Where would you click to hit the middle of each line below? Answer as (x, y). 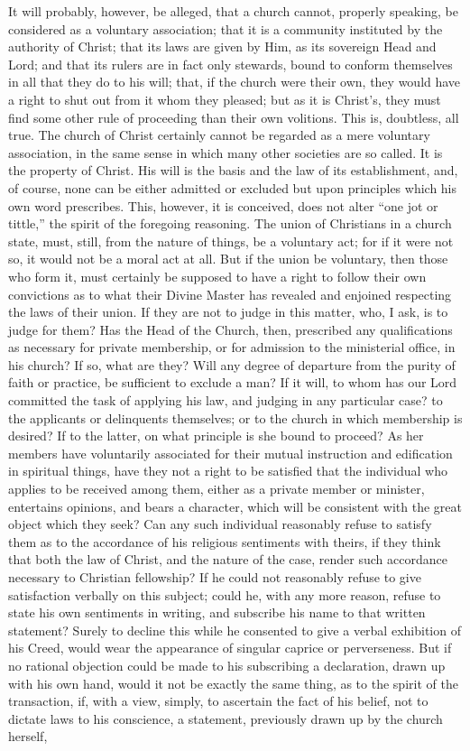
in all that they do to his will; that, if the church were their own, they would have (235, 82)
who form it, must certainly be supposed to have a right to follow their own (217, 276)
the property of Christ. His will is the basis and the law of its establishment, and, (233, 170)
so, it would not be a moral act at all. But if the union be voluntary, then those (228, 259)
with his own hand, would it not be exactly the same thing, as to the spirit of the (233, 683)
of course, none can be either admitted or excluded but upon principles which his (233, 187)
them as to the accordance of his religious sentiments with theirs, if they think (225, 541)
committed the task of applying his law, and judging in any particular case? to (226, 400)
